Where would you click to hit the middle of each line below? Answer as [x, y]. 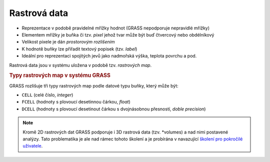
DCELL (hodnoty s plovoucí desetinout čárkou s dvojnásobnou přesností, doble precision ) [114, 109]
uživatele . [33, 146]
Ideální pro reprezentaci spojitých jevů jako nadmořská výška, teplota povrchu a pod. [109, 56]
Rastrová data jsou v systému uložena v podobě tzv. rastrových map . [80, 65]
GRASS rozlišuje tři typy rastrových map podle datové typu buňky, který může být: [94, 85]
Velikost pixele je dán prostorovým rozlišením [68, 42]
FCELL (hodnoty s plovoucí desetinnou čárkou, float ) [76, 102]
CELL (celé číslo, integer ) [47, 94]
